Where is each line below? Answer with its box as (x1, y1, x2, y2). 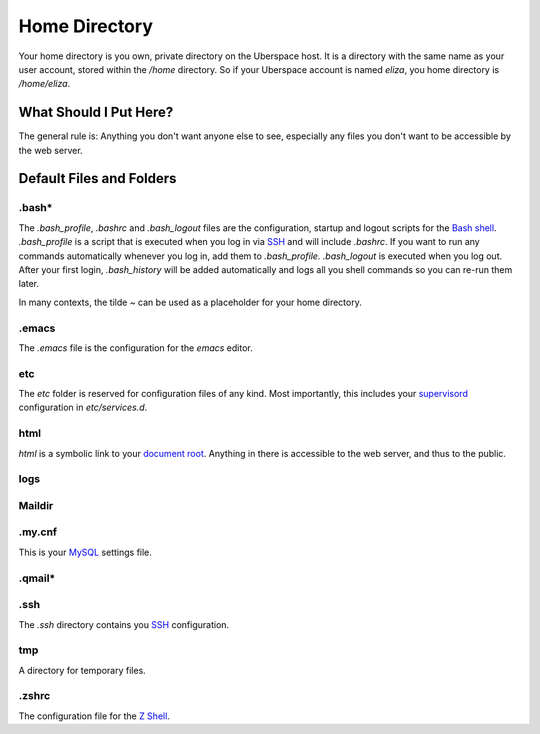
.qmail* (18, 571, 56, 585)
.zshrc (18, 689, 51, 703)
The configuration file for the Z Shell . (18, 710, 170, 722)
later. (18, 278, 40, 290)
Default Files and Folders (18, 170, 177, 187)
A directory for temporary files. (18, 664, 147, 676)
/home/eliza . (18, 78, 71, 90)
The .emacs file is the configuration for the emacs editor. (18, 341, 254, 354)
